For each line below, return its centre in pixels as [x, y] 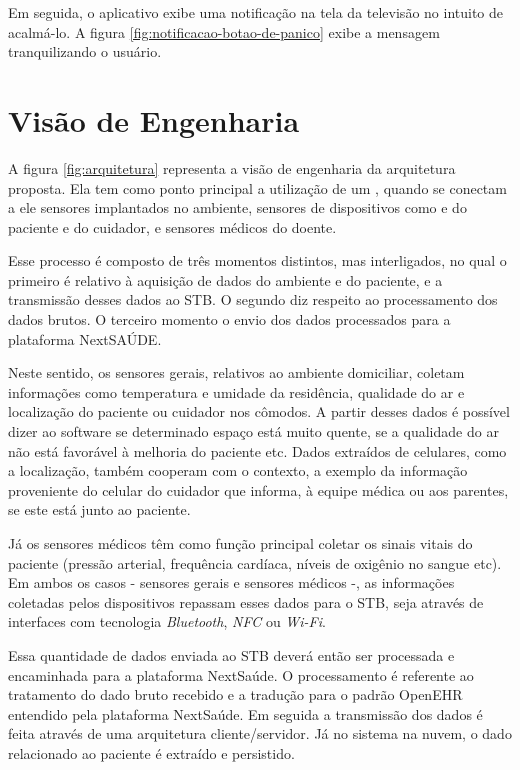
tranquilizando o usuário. [85, 51]
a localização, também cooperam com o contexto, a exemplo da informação [238, 470]
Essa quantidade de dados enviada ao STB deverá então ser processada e [231, 654]
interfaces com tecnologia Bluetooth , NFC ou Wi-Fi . [167, 621]
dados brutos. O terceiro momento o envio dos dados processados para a [229, 319]
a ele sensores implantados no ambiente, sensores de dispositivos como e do [237, 207]
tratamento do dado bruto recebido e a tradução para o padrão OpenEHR [235, 694]
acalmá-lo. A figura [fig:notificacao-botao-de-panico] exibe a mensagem [224, 31]
